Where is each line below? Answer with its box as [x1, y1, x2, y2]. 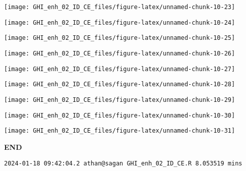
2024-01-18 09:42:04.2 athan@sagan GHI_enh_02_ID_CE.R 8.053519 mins [4, 159, 242, 167]
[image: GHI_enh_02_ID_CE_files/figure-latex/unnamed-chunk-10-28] [4, 81, 235, 88]
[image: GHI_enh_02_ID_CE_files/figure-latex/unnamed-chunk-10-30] [4, 111, 235, 119]
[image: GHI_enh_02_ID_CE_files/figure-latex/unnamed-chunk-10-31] [4, 127, 235, 135]
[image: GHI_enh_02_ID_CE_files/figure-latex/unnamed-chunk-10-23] [4, 4, 235, 11]
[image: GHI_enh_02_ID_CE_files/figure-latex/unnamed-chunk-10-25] [4, 34, 235, 42]
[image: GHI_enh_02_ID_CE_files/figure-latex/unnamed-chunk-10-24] [4, 19, 235, 26]
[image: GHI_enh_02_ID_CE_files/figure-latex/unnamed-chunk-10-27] [4, 65, 235, 73]
